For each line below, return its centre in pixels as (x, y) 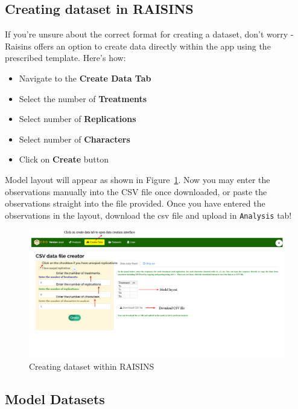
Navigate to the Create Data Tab (85, 78)
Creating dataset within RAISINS (92, 366)
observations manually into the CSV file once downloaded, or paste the (136, 191)
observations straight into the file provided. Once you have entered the (135, 203)
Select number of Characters (74, 139)
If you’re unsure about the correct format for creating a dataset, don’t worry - (149, 34)
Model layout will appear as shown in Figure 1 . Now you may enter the (138, 179)
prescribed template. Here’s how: (65, 58)
